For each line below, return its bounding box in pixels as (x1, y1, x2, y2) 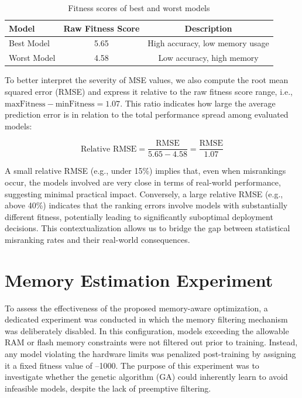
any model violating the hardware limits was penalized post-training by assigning (5, 348, 296, 360)
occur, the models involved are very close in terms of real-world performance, (5, 176, 281, 188)
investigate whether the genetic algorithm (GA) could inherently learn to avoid (5, 370, 288, 383)
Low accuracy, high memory (158, 52, 259, 64)
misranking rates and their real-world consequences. (5, 233, 190, 245)
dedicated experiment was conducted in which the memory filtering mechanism (5, 313, 288, 325)
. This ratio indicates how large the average (120, 97, 276, 109)
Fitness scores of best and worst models (68, 2, 210, 13)
